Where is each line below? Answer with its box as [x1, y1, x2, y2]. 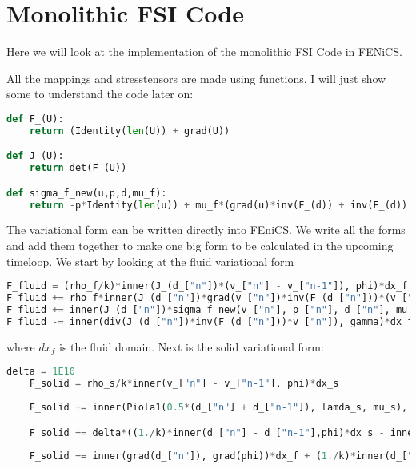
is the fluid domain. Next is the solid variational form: [59, 338, 324, 355]
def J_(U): [6, 150, 64, 162]
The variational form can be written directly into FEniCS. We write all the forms [6, 221, 406, 238]
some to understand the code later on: [6, 85, 194, 102]
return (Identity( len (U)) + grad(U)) [29, 125, 230, 137]
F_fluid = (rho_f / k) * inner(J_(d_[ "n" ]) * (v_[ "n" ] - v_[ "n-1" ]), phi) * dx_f [6, 280, 408, 292]
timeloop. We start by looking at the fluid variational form [6, 252, 294, 269]
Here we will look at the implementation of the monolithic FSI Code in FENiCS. [6, 43, 402, 60]
